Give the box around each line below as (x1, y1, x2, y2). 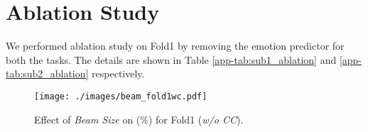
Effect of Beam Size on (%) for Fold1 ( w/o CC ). (34, 111, 244, 126)
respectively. (92, 66, 145, 81)
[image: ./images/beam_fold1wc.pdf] (34, 91, 207, 101)
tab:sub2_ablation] (6, 66, 89, 81)
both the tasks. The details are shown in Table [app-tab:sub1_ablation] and (6, 52, 337, 67)
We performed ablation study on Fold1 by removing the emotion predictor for (6, 38, 345, 53)
